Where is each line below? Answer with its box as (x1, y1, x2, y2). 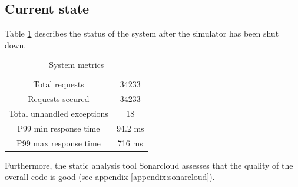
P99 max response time (16, 136, 101, 149)
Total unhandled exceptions (9, 107, 108, 119)
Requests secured (28, 93, 90, 105)
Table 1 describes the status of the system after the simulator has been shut (5, 27, 279, 40)
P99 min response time (17, 122, 100, 134)
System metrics (49, 58, 104, 71)
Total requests (33, 78, 84, 90)
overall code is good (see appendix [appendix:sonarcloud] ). (5, 170, 215, 183)
